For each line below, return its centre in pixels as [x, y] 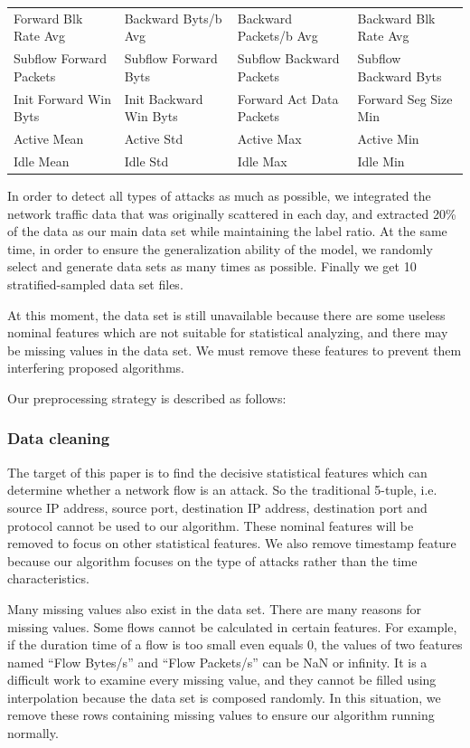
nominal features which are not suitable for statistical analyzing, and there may [228, 332]
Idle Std [146, 161]
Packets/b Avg [277, 36]
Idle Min [381, 161]
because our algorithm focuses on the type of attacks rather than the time [212, 560]
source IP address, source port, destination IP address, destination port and [217, 507]
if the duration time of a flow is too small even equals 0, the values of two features [235, 644]
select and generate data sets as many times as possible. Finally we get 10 [212, 266]
